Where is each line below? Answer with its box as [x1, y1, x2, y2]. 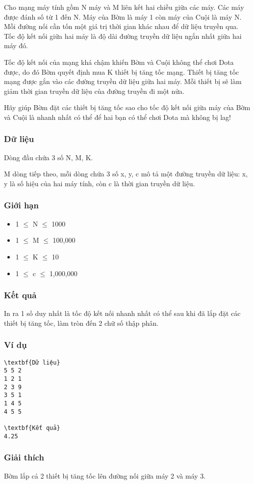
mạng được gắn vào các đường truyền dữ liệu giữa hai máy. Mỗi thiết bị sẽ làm [4, 76, 242, 86]
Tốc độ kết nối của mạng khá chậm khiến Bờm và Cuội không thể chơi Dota [4, 57, 234, 67]
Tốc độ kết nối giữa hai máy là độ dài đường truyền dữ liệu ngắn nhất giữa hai [4, 30, 242, 41]
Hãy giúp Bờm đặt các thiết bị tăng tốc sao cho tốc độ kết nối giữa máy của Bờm [4, 102, 251, 113]
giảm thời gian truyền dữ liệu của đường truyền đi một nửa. [4, 85, 185, 96]
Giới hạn [4, 199, 39, 211]
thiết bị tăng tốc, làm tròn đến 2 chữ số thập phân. [4, 317, 159, 328]
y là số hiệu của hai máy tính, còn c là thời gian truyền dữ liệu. [4, 178, 195, 188]
